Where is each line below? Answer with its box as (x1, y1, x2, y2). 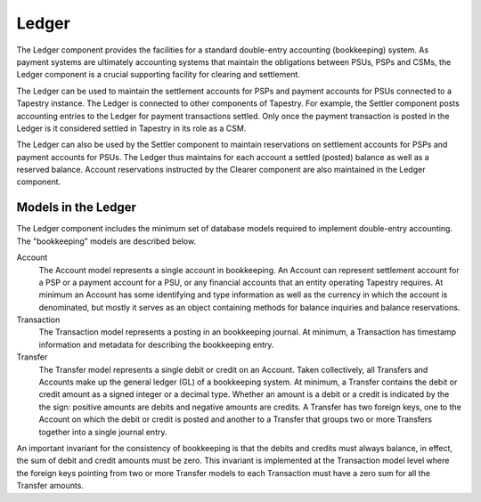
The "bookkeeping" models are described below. (16, 236, 196, 247)
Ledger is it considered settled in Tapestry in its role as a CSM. (16, 123, 247, 134)
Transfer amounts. (16, 481, 85, 491)
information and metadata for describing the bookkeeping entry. (38, 339, 274, 350)
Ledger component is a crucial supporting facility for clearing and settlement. (16, 69, 300, 80)
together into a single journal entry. (38, 426, 167, 437)
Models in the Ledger (16, 200, 137, 215)
